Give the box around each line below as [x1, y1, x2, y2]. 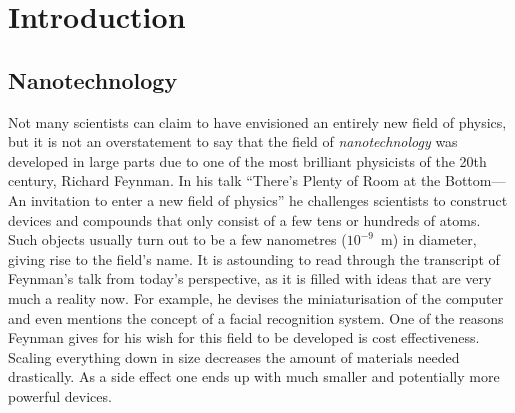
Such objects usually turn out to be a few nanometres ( [8, 229, 347, 250]
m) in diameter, [380, 229, 477, 250]
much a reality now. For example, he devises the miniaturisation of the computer [8, 287, 504, 308]
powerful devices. [8, 385, 112, 406]
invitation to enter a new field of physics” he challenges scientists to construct [30, 189, 508, 210]
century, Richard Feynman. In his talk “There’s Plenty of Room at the [8, 170, 441, 191]
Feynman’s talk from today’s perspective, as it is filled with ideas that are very [8, 268, 492, 289]
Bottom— [444, 170, 506, 191]
